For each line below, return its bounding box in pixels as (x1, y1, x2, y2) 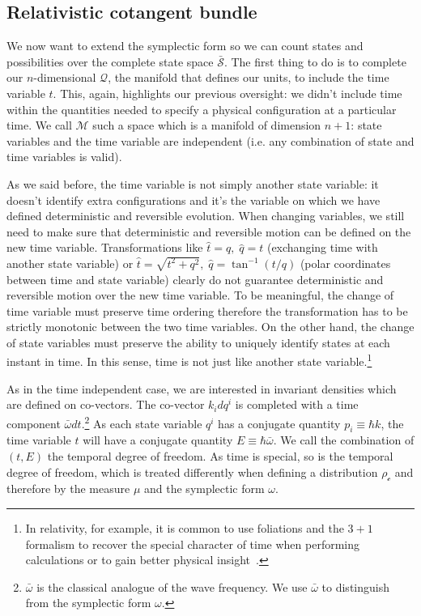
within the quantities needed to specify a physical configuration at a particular (6, 100, 397, 117)
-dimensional (33, 69, 96, 86)
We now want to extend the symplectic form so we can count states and (6, 37, 364, 54)
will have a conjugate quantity (83, 431, 233, 448)
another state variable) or (6, 254, 134, 271)
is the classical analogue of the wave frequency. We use (36, 578, 308, 595)
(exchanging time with (266, 239, 378, 256)
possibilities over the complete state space (6, 53, 214, 70)
